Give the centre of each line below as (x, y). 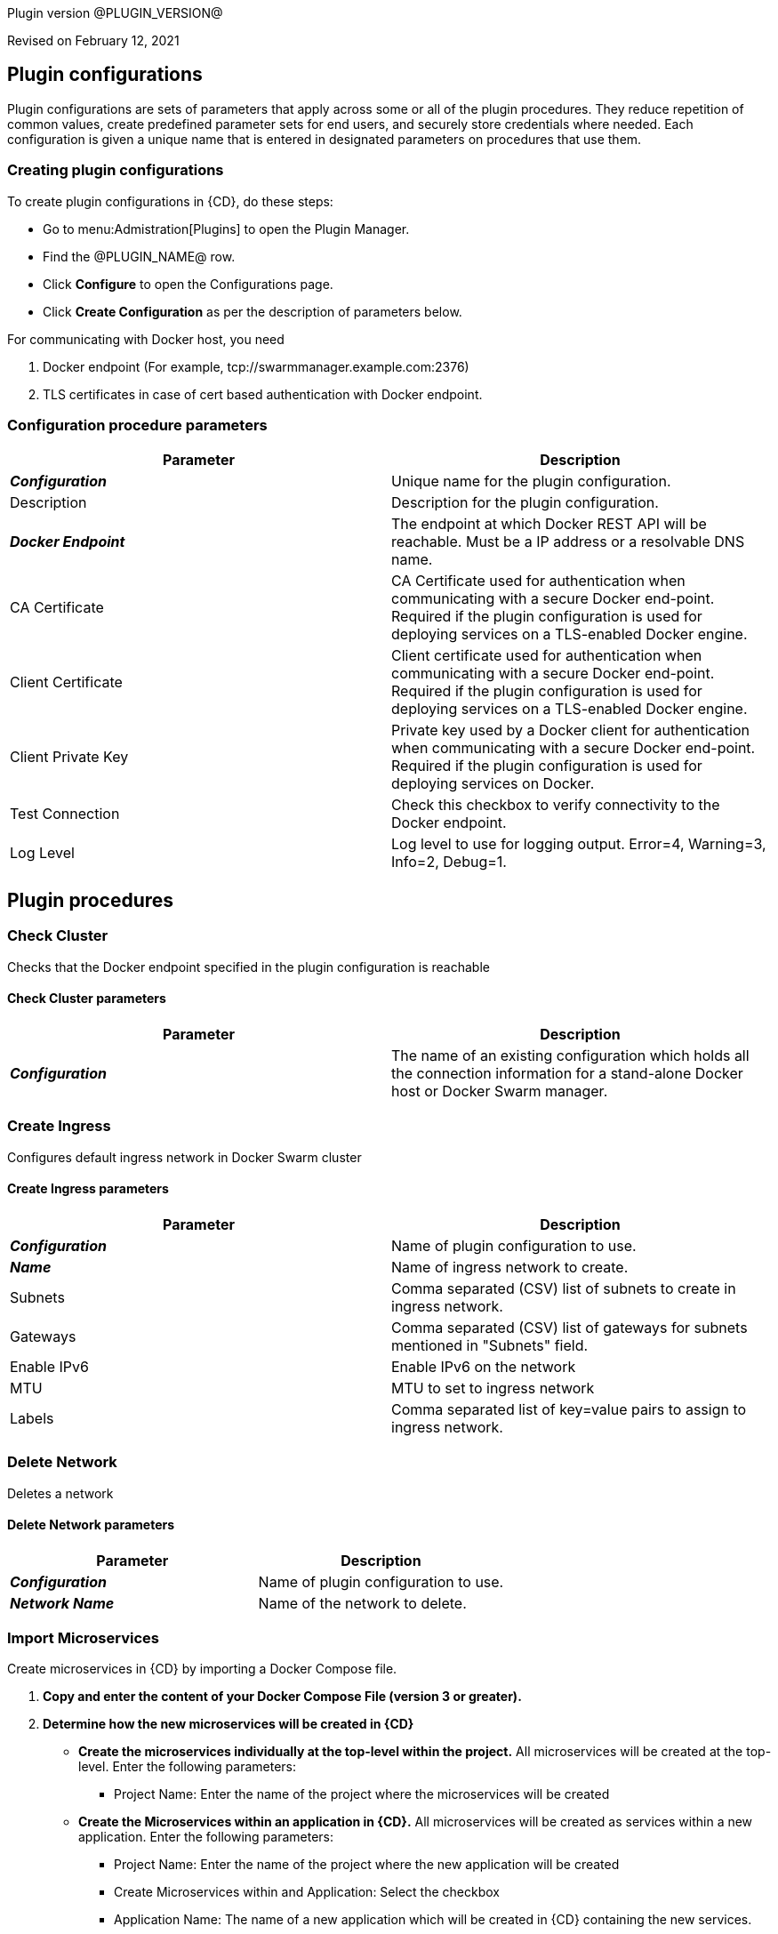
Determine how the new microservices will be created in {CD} (229, 1724)
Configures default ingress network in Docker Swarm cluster (184, 1157)
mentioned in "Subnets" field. (490, 1345)
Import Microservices (83, 1638)
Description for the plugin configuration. (525, 503)
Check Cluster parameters (87, 999)
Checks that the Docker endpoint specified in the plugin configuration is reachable (249, 967)
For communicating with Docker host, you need (146, 339)
